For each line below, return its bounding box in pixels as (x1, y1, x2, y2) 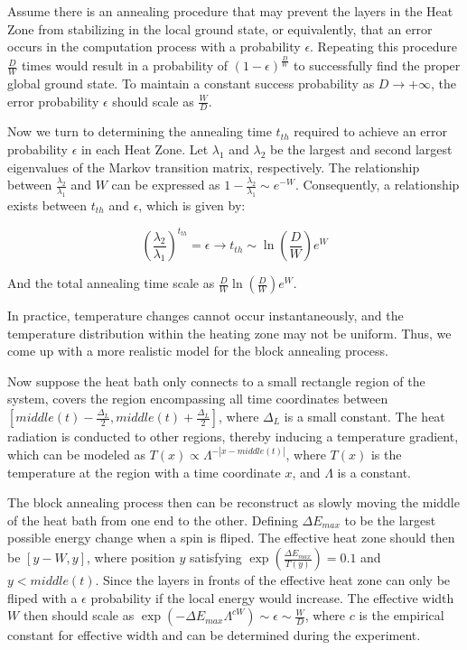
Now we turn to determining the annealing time (7, 122, 272, 141)
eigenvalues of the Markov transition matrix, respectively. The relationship (7, 157, 420, 176)
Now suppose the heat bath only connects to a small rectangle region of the (7, 371, 425, 390)
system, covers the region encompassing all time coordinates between (7, 389, 388, 408)
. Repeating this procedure (310, 37, 457, 56)
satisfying (189, 548, 242, 567)
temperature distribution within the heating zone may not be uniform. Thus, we (7, 323, 452, 342)
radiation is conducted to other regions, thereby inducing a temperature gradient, (7, 427, 459, 446)
